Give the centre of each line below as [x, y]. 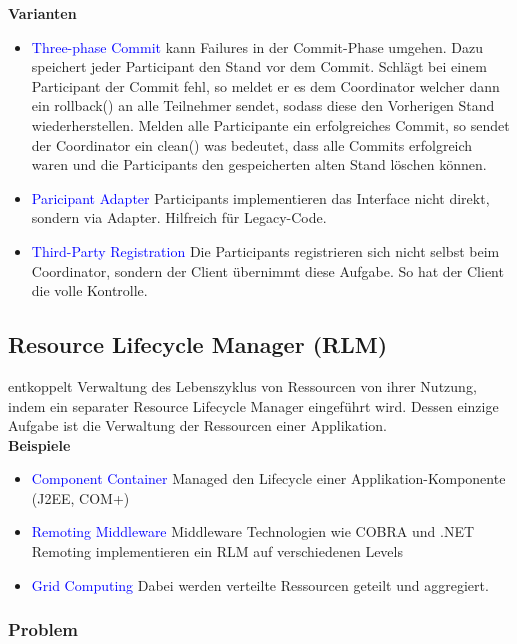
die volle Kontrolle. [89, 290]
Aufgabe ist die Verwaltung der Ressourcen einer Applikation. [197, 425]
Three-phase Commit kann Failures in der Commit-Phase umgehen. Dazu [257, 46]
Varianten [42, 13]
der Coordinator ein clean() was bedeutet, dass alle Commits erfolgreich [252, 144]
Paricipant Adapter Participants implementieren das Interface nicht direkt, [260, 197]
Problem [43, 629]
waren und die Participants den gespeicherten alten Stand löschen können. [259, 164]
